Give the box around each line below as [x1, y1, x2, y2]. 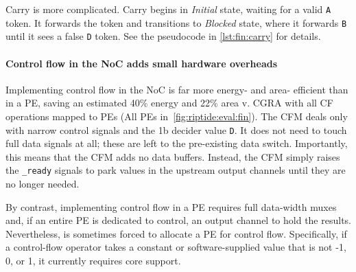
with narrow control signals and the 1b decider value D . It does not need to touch [5, 122, 347, 137]
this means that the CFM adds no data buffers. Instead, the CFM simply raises [5, 149, 340, 163]
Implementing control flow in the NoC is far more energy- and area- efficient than [5, 82, 348, 96]
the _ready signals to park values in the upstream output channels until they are [5, 163, 346, 177]
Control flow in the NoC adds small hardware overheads [5, 56, 278, 70]
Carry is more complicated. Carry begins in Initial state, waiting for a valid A [5, 2, 331, 16]
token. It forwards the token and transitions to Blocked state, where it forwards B [5, 15, 347, 30]
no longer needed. [5, 177, 80, 191]
